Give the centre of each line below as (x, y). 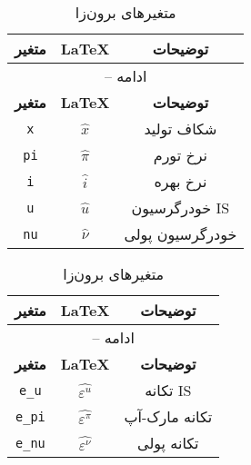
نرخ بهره (181, 181)
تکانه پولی (168, 443)
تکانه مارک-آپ (168, 416)
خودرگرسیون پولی (181, 234)
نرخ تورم (181, 155)
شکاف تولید (181, 129)
